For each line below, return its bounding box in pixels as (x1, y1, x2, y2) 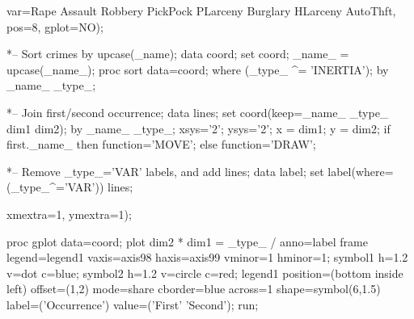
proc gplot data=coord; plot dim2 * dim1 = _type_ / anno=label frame (6, 233, 368, 250)
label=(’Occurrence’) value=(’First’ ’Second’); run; (6, 296, 259, 313)
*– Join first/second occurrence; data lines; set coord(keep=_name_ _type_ (6, 103, 389, 120)
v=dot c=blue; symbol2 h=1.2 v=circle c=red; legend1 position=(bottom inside (6, 264, 403, 281)
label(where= (327, 162, 394, 179)
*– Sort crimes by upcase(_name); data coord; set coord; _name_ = (6, 45, 349, 62)
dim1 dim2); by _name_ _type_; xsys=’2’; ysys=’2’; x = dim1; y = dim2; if (6, 120, 391, 136)
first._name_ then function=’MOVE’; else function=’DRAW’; (6, 136, 316, 153)
